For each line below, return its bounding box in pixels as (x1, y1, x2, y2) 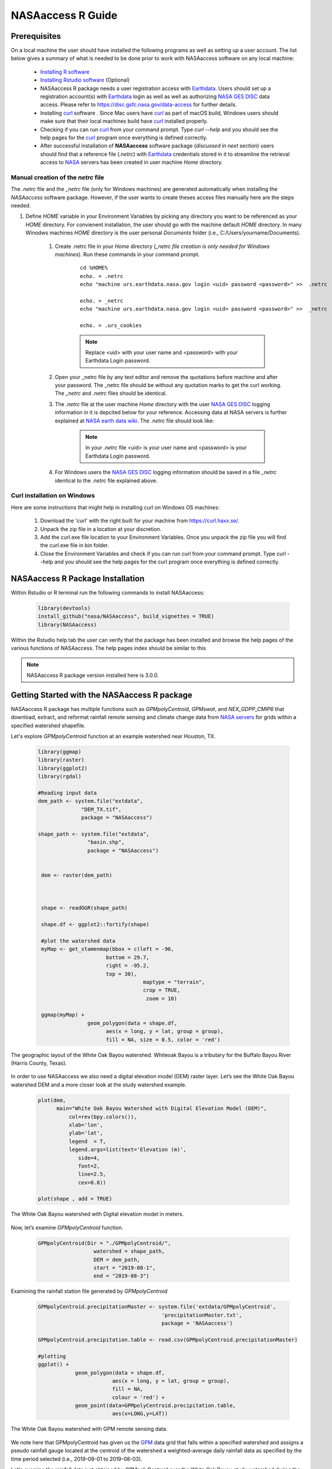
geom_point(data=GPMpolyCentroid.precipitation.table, (74, 1402, 236, 1409)
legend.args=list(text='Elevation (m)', (68, 1146, 187, 1153)
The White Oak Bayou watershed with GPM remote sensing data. (11, 1426, 168, 1433)
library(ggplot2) (38, 764, 88, 772)
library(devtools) (38, 605, 91, 611)
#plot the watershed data (41, 937, 116, 944)
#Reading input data (38, 789, 97, 796)
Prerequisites (11, 31, 61, 41)
